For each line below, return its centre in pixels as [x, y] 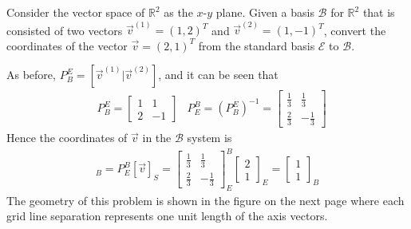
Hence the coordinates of [67, 138]
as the [178, 12]
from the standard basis [257, 45]
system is [209, 138]
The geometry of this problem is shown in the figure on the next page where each [205, 200]
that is [379, 12]
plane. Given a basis [265, 12]
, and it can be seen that [218, 75]
